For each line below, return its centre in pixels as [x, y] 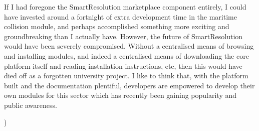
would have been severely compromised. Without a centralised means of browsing [129, 46]
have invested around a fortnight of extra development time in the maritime [120, 16]
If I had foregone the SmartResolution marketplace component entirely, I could [125, 7]
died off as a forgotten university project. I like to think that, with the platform [126, 76]
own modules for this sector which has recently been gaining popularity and [120, 95]
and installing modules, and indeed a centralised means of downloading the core [126, 55]
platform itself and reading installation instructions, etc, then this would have [123, 65]
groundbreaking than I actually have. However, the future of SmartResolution [123, 36]
